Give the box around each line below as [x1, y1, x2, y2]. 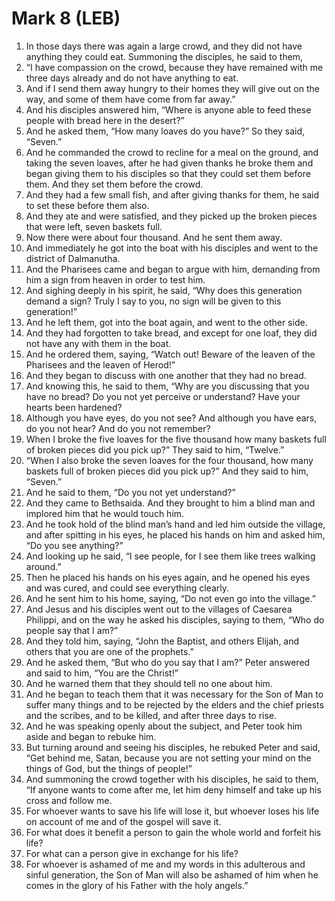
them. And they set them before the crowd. [25, 178, 204, 190]
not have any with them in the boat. [25, 337, 172, 349]
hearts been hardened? [25, 401, 123, 413]
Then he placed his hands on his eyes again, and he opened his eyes [25, 571, 311, 583]
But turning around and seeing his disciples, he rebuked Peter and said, [25, 741, 321, 753]
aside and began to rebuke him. [25, 730, 157, 742]
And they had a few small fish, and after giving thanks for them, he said [25, 188, 320, 201]
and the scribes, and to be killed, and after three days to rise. [25, 709, 278, 721]
